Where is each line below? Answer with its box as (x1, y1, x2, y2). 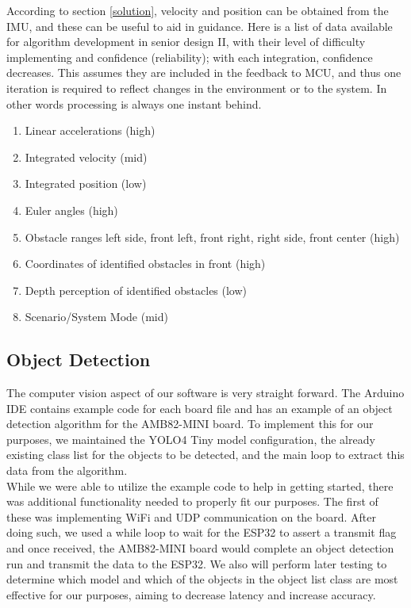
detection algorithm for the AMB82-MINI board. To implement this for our (6, 415, 374, 432)
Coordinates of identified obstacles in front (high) (25, 255, 266, 272)
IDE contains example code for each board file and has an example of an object (6, 400, 393, 416)
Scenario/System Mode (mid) (25, 308, 168, 325)
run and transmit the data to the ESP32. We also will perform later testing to (6, 555, 387, 572)
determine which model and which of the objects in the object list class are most (6, 571, 398, 587)
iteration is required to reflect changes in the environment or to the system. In (6, 79, 387, 96)
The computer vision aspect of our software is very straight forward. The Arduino (6, 384, 405, 401)
